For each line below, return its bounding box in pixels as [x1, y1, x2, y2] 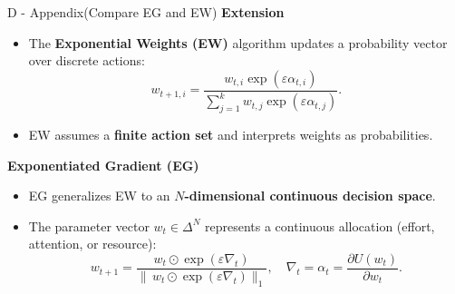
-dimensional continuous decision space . [184, 186, 436, 205]
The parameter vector [28, 216, 150, 235]
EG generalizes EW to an [28, 186, 170, 205]
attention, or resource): [28, 234, 157, 253]
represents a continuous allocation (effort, [205, 216, 435, 235]
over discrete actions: [28, 51, 145, 70]
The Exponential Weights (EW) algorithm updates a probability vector [28, 33, 448, 52]
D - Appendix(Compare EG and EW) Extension [7, 3, 285, 21]
